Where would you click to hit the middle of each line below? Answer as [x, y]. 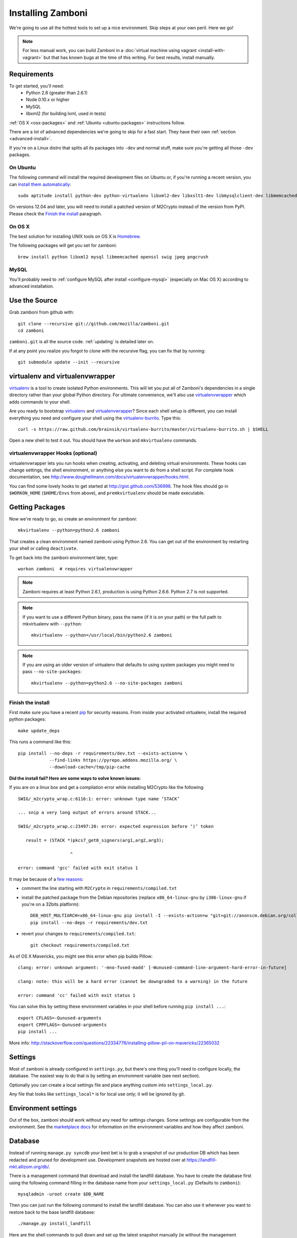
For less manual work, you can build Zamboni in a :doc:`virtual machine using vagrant [110, 51]
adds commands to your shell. [40, 402]
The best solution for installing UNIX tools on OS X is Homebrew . [75, 236]
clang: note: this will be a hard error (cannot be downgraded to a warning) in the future [133, 981]
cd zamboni [31, 330]
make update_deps [39, 731]
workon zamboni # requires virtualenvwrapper [75, 569]
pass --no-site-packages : [52, 671]
